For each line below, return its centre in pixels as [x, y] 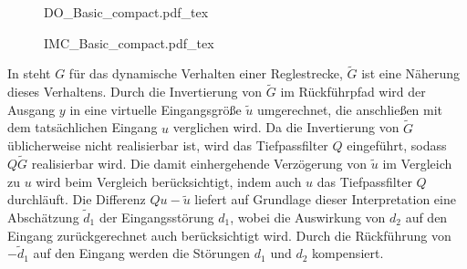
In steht [29, 73]
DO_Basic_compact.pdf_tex [126, 12]
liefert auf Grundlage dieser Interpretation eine [325, 199]
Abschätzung [43, 217]
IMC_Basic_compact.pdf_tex [129, 42]
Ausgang [31, 109]
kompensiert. [348, 253]
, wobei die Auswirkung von [308, 217]
